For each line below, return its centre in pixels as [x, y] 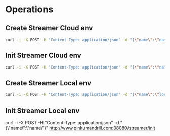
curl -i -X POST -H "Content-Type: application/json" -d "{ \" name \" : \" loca [87, 95]
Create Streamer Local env [48, 83]
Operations [29, 9]
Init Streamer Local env [42, 110]
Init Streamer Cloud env [44, 56]
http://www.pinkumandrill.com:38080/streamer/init [102, 128]
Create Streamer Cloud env [49, 28]
